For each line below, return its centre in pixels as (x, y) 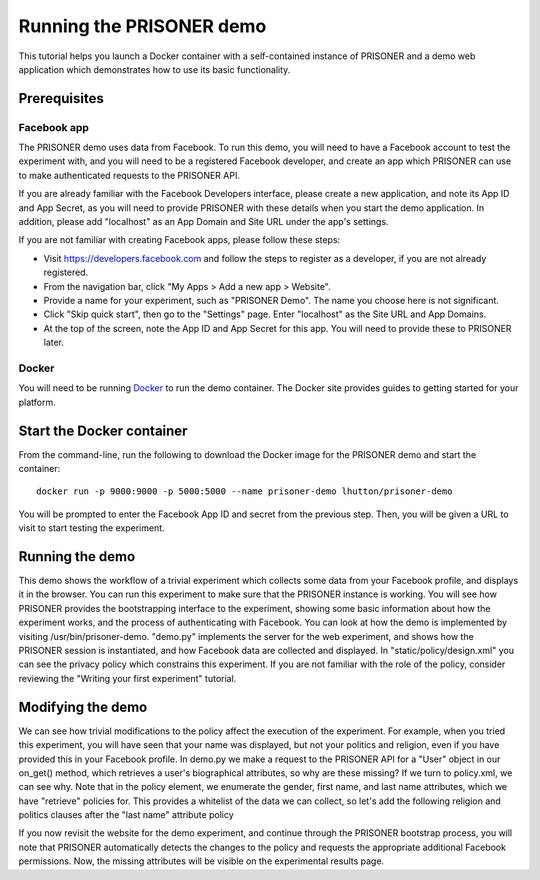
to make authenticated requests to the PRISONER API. (129, 175)
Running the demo (77, 556)
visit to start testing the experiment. (91, 528)
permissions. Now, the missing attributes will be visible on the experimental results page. (201, 861)
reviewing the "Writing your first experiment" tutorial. (127, 678)
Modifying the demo (83, 706)
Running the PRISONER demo (142, 26)
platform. (37, 402)
